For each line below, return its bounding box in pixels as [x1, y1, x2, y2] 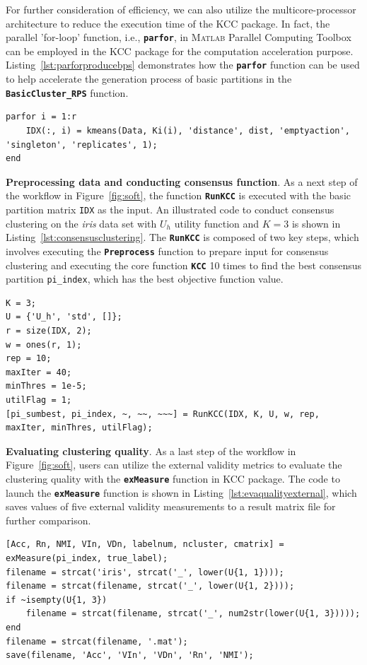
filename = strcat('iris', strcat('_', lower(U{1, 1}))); [6, 567, 284, 577]
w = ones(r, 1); [6, 339, 82, 350]
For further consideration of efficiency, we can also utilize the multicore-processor [6, 2, 356, 16]
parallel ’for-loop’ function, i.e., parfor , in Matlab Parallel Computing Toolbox [6, 30, 351, 45]
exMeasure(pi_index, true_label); [6, 553, 168, 564]
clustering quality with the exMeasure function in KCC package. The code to [6, 471, 340, 485]
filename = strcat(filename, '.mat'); [6, 636, 188, 647]
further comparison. [6, 512, 91, 527]
